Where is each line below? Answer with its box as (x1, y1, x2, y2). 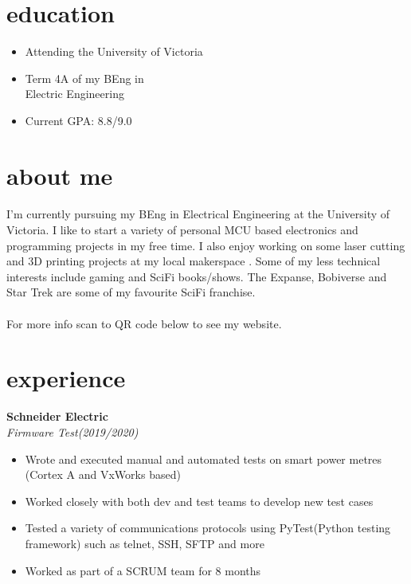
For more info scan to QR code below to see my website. (6, 315, 282, 331)
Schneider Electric (6, 408, 108, 425)
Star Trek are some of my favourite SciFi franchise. (6, 284, 256, 300)
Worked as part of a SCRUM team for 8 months (25, 562, 261, 578)
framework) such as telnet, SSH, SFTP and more (25, 535, 264, 551)
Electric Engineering (25, 85, 124, 102)
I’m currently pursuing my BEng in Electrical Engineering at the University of (6, 206, 390, 222)
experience (6, 362, 126, 394)
